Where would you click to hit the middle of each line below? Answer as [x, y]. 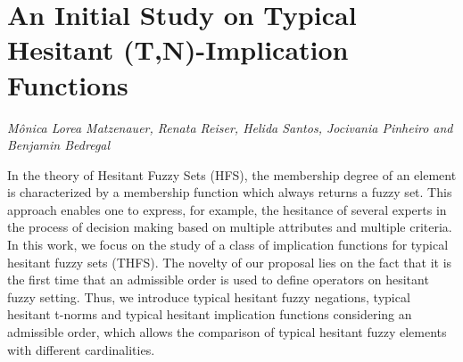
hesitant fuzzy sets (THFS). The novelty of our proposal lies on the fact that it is [230, 262]
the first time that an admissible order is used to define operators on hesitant [218, 280]
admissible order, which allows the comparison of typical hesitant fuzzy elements [227, 332]
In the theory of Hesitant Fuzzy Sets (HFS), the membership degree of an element [232, 174]
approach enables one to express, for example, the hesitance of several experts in [227, 209]
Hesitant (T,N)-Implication [178, 49]
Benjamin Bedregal [59, 145]
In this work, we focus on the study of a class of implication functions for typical [228, 245]
